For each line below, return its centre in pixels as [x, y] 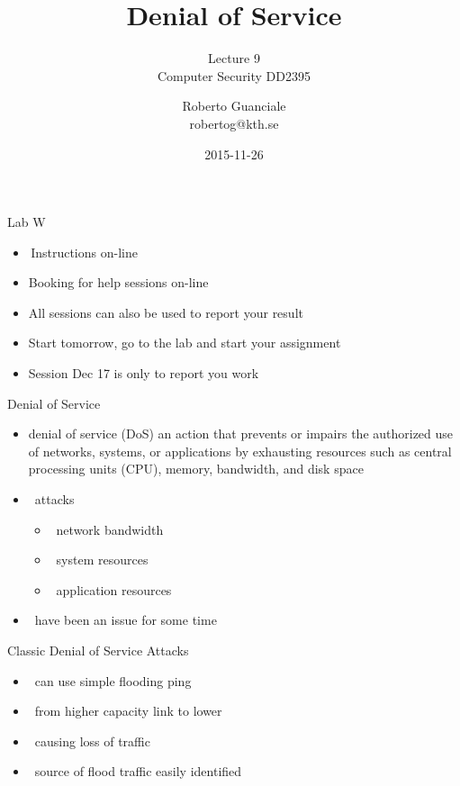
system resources [102, 560]
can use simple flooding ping [113, 680]
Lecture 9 [234, 58]
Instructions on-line [84, 252]
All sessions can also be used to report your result [166, 312]
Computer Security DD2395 [234, 75]
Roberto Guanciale [234, 106]
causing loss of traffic [92, 741]
